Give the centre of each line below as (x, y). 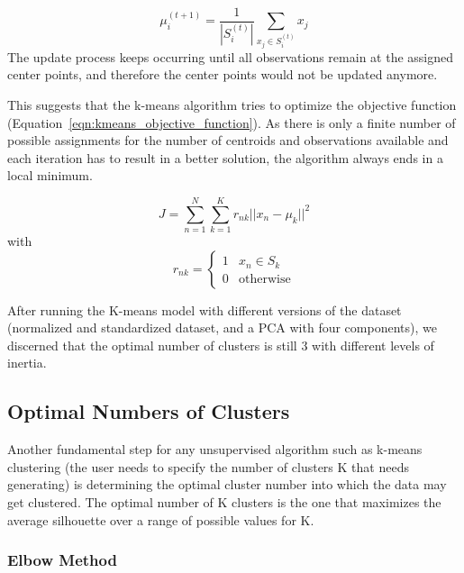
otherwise (264, 279)
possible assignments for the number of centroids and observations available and (228, 140)
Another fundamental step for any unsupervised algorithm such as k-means (215, 449)
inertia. (27, 363)
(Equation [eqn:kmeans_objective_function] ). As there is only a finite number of (232, 122)
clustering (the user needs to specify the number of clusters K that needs (208, 466)
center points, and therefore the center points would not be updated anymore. (223, 74)
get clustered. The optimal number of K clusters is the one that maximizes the (224, 502)
